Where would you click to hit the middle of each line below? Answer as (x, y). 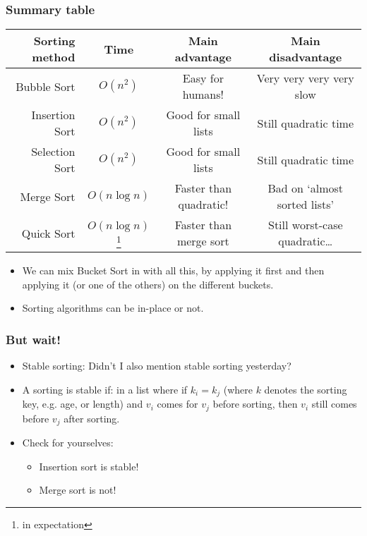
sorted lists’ (305, 205)
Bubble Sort (46, 86)
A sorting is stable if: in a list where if (105, 389)
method (54, 57)
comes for (178, 404)
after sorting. (92, 418)
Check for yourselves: (68, 443)
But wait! (33, 339)
